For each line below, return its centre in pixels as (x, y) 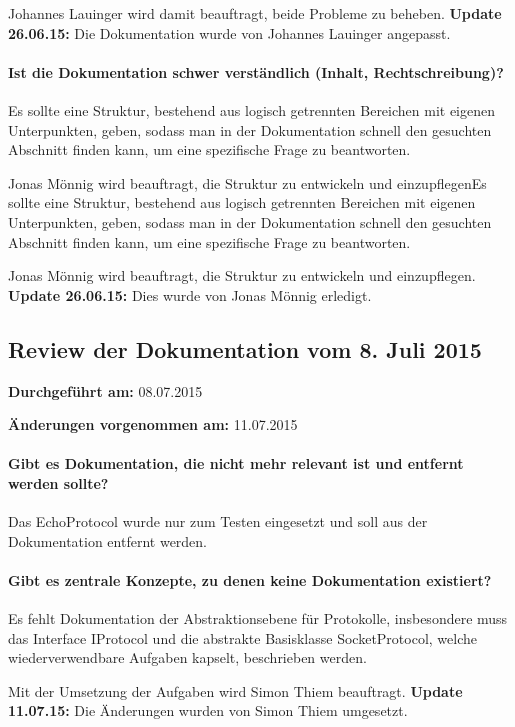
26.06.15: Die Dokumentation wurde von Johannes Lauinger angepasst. (229, 32)
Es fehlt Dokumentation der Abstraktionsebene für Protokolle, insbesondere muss (258, 618)
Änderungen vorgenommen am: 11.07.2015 (153, 424)
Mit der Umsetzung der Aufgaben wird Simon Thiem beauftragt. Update (235, 690)
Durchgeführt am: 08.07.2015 (105, 390)
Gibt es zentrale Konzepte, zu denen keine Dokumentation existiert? (250, 579)
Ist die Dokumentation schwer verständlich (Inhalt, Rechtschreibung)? (256, 71)
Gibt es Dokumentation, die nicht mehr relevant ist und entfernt (236, 463)
